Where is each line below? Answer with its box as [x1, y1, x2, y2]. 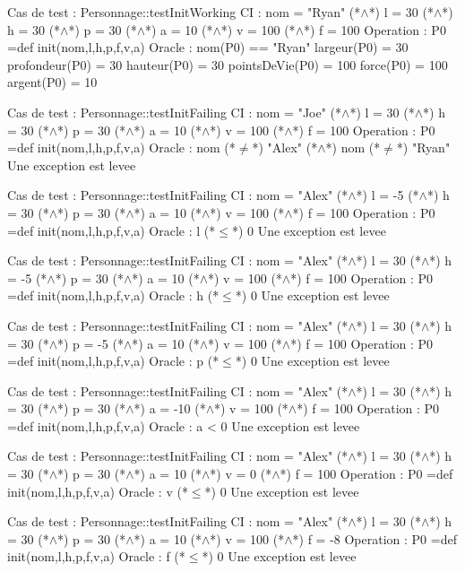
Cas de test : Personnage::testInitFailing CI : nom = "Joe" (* [7, 102, 342, 121]
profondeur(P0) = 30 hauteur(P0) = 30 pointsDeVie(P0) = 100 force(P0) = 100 [7, 55, 448, 74]
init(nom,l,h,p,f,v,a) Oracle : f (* [7, 547, 185, 566]
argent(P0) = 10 [7, 73, 98, 91]
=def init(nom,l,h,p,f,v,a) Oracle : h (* [7, 286, 220, 305]
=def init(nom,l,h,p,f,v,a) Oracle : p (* [7, 351, 220, 370]
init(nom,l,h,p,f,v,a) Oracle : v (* [7, 481, 188, 500]
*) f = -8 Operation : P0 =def [292, 529, 457, 548]
